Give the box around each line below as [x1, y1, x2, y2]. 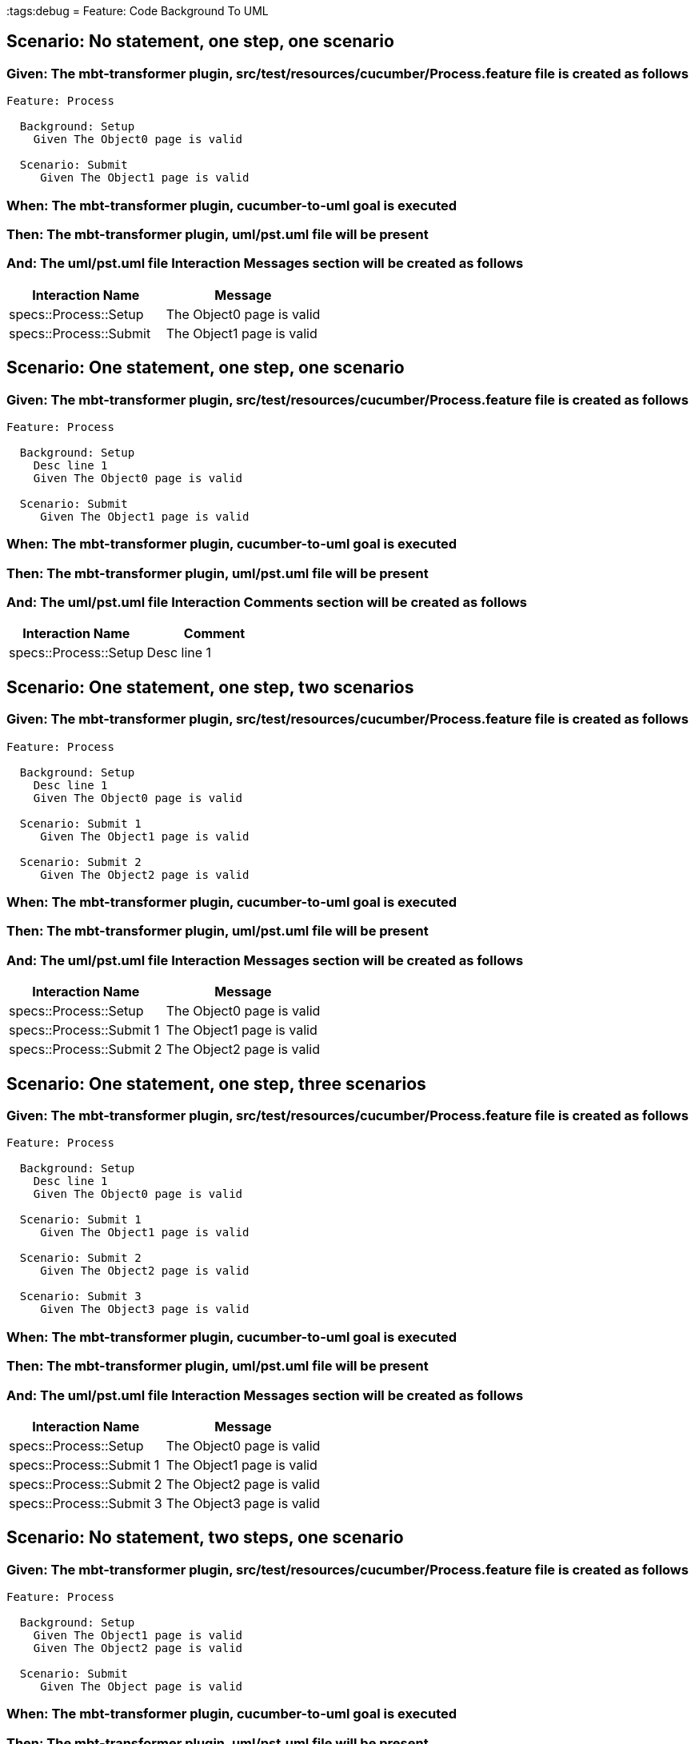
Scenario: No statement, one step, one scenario [6, 31, 394, 52]
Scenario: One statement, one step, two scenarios [6, 676, 414, 697]
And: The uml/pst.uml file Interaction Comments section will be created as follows [6, 594, 528, 611]
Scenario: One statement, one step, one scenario [6, 357, 405, 378]
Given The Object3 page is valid [40, 1303, 250, 1316]
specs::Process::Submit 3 [9, 1495, 162, 1511]
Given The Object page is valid [40, 1680, 243, 1694]
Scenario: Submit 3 [19, 1290, 142, 1303]
